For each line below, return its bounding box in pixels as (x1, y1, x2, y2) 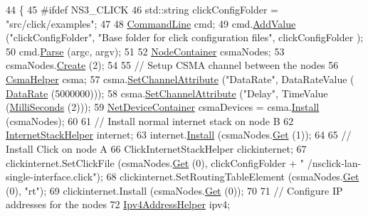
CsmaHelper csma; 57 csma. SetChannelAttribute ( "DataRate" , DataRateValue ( (6, 71, 354, 86)
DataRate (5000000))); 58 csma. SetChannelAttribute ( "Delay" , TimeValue (6, 85, 328, 100)
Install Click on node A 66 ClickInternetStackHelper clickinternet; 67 (6, 141, 307, 156)
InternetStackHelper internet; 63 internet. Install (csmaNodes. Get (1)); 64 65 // (6, 127, 352, 142)
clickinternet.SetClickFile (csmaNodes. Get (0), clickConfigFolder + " (6, 155, 304, 170)
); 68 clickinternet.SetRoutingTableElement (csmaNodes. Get (96, 169, 359, 184)
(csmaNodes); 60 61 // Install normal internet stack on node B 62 (6, 113, 294, 128)
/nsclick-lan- (307, 155, 362, 170)
